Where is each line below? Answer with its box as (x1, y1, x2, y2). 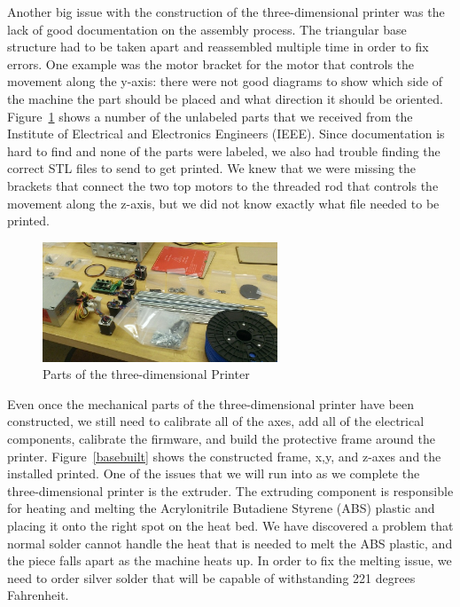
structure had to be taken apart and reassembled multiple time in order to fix (7, 37, 429, 56)
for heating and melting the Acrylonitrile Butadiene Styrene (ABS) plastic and (7, 499, 435, 517)
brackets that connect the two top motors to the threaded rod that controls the (7, 176, 439, 194)
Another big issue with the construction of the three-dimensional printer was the (7, 3, 445, 20)
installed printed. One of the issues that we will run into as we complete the (7, 464, 420, 483)
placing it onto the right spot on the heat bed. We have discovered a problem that (7, 516, 454, 534)
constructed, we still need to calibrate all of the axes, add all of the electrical (7, 412, 425, 430)
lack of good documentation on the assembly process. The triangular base (7, 20, 407, 38)
